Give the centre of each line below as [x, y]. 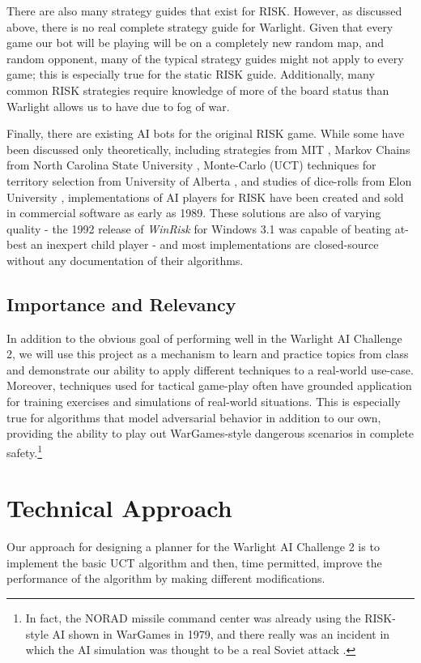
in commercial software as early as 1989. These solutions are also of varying [194, 213]
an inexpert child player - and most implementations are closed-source [205, 244]
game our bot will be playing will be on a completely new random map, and [195, 43]
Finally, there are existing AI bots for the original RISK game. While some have [206, 133]
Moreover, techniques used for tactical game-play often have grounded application [209, 385]
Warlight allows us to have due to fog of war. [118, 106]
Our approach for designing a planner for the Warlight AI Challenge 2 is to [193, 547]
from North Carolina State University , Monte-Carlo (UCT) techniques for [191, 165]
